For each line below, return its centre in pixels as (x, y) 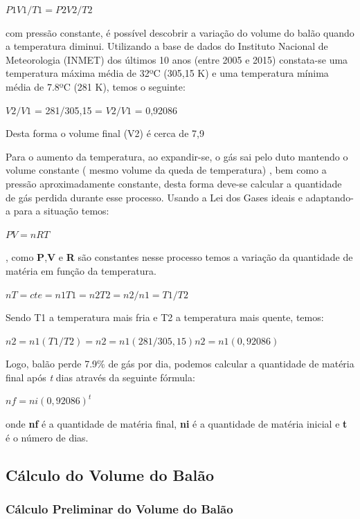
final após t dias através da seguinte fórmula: (100, 377)
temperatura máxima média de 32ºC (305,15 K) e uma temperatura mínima (167, 73)
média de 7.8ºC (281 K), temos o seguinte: (96, 86)
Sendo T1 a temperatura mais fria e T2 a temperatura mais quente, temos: (165, 317)
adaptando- (330, 197)
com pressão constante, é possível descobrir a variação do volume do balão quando (180, 32)
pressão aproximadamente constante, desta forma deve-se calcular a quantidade (174, 183)
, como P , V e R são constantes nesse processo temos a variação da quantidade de (179, 257)
